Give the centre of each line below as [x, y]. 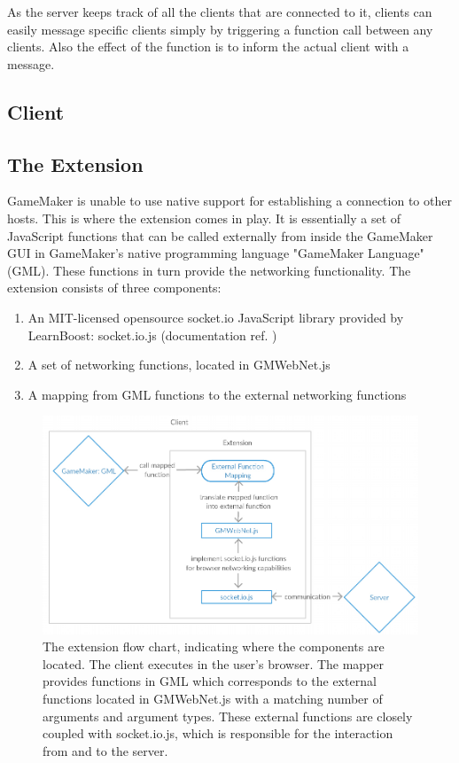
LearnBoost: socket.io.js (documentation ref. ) [152, 335]
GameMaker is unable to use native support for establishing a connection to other [229, 201]
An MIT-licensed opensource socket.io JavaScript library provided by [216, 317]
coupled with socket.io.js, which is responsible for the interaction [218, 733]
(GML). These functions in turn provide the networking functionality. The [209, 270]
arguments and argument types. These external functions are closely [228, 716]
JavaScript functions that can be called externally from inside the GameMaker [220, 235]
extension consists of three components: [114, 288]
